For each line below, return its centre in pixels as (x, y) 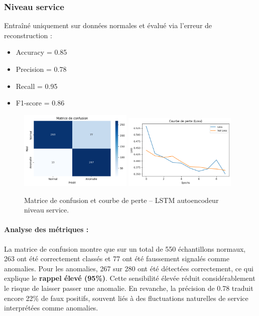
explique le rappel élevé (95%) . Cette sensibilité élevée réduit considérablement (130, 278)
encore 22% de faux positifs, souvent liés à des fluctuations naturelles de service (126, 298)
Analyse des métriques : (46, 229)
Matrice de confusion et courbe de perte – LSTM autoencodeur (121, 200)
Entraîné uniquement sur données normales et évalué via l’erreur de (108, 25)
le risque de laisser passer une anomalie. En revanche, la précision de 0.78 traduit (129, 288)
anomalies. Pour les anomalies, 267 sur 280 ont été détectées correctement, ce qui (129, 268)
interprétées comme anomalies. (51, 308)
